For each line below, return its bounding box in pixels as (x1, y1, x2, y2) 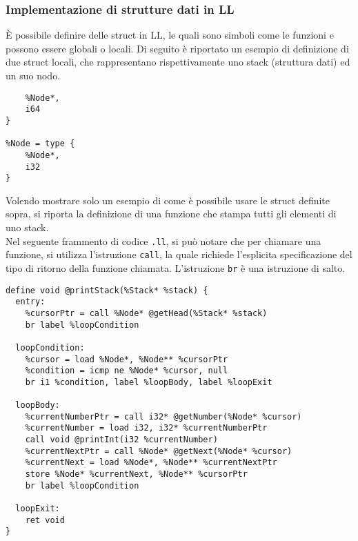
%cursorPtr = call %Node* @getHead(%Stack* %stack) (25, 308, 268, 318)
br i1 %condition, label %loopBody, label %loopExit (25, 377, 272, 387)
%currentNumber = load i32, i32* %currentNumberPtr (25, 423, 268, 433)
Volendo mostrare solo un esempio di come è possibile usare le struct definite (6, 193, 330, 207)
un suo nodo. (6, 68, 61, 82)
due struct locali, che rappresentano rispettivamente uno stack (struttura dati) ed (6, 55, 350, 69)
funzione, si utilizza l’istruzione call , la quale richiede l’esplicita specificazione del (6, 247, 352, 262)
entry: (15, 297, 46, 307)
